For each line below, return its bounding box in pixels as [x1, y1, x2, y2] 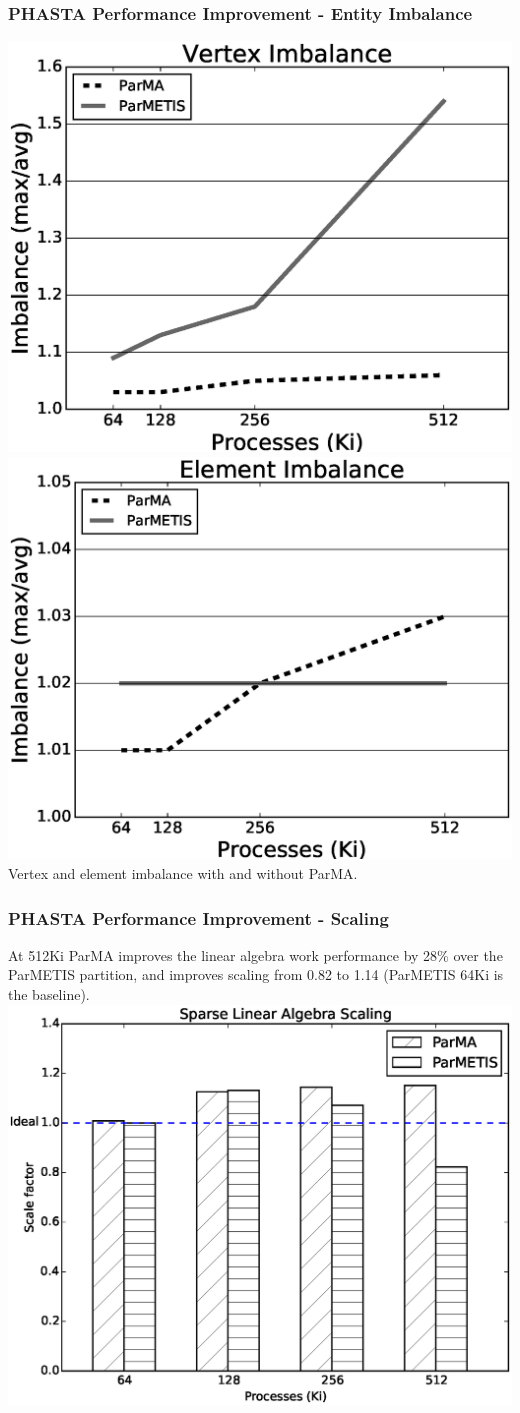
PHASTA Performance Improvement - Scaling [8, 905, 389, 930]
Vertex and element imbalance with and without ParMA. [8, 862, 358, 883]
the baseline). [8, 983, 90, 1004]
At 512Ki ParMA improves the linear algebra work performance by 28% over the [8, 944, 503, 965]
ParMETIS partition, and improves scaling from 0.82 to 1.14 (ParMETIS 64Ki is [8, 964, 504, 985]
